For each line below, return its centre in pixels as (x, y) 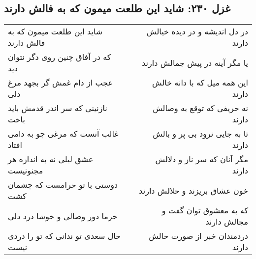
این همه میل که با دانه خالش (200, 83)
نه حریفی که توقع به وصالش (200, 108)
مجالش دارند (227, 222)
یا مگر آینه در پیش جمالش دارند (195, 62)
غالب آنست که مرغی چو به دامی (63, 134)
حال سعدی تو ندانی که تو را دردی (64, 236)
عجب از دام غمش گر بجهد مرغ (61, 83)
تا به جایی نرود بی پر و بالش (200, 134)
